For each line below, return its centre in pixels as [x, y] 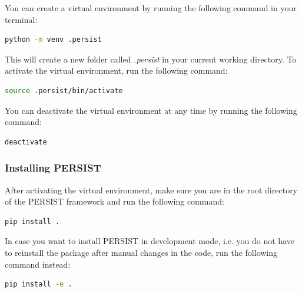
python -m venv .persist [53, 40]
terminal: [21, 19]
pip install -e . [39, 284]
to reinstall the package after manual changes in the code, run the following [141, 252]
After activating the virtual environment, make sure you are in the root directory [151, 190]
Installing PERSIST [53, 168]
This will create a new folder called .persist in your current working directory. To [151, 59]
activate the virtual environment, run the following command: [116, 70]
